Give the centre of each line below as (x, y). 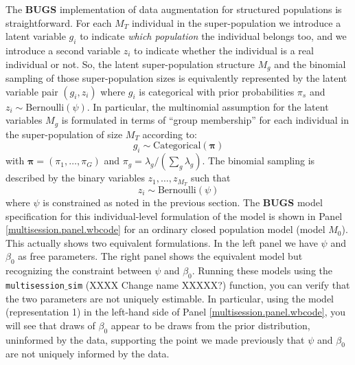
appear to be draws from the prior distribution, (210, 325)
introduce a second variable (63, 50)
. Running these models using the (262, 270)
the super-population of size (64, 134)
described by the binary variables (75, 178)
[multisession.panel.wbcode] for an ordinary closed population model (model (165, 229)
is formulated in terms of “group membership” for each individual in (205, 120)
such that (211, 178)
